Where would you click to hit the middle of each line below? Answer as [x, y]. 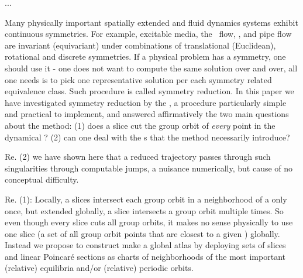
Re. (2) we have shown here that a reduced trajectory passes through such [138, 157]
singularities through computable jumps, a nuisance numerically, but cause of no [149, 168]
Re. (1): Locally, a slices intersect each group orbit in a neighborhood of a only [146, 199]
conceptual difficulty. [42, 179]
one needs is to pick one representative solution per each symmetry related [138, 79]
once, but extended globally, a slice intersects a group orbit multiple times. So [144, 210]
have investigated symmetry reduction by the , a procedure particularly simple [146, 102]
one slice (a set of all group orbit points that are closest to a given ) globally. [142, 233]
